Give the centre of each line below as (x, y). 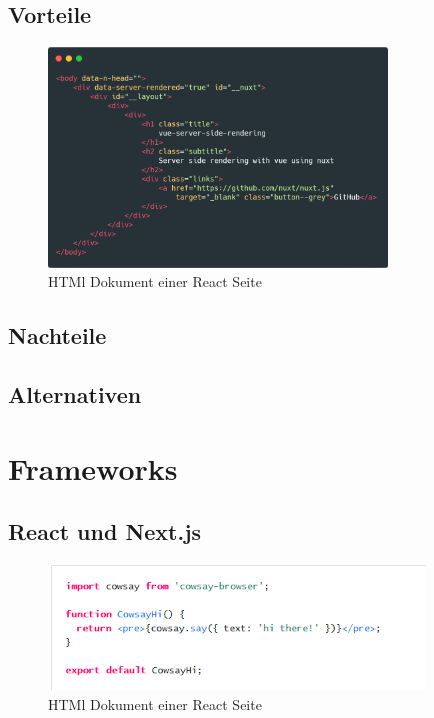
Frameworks (93, 467)
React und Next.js (105, 531)
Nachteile (57, 335)
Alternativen (75, 394)
